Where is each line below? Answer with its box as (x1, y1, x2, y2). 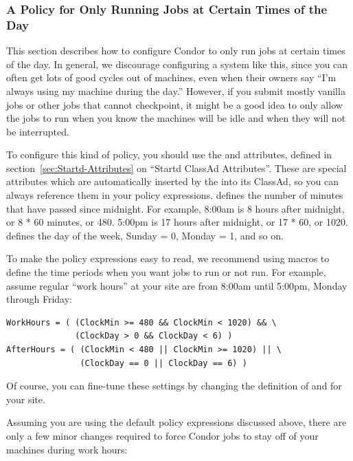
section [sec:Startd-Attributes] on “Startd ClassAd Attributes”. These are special (6, 160, 347, 175)
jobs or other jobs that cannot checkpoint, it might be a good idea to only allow (6, 97, 343, 111)
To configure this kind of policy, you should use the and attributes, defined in (6, 147, 332, 162)
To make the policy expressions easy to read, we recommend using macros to (6, 251, 330, 266)
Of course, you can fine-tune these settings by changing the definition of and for (6, 378, 342, 393)
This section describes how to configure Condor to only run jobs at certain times (6, 43, 345, 58)
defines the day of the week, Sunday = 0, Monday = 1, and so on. (6, 228, 284, 242)
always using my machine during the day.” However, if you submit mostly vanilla (6, 83, 345, 98)
